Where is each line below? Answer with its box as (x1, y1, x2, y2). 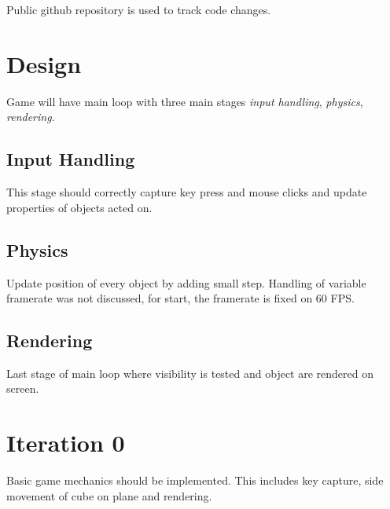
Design (6, 47, 82, 79)
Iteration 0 (6, 427, 125, 459)
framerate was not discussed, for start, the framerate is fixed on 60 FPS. (6, 290, 355, 306)
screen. (6, 380, 39, 397)
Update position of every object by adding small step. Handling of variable (6, 274, 366, 291)
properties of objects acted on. (6, 199, 153, 215)
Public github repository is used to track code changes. (6, 2, 271, 17)
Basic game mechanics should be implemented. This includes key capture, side (6, 472, 384, 489)
